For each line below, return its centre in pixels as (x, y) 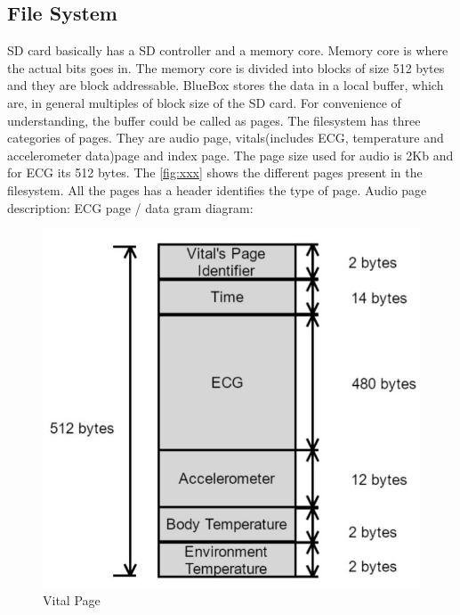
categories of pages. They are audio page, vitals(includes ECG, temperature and (226, 138)
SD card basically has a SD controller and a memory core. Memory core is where (228, 50)
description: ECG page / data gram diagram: (130, 207)
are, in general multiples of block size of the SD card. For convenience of (204, 102)
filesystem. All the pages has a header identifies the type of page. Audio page (217, 189)
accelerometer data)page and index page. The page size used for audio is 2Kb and (230, 155)
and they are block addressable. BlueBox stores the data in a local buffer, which (226, 85)
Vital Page (72, 599)
